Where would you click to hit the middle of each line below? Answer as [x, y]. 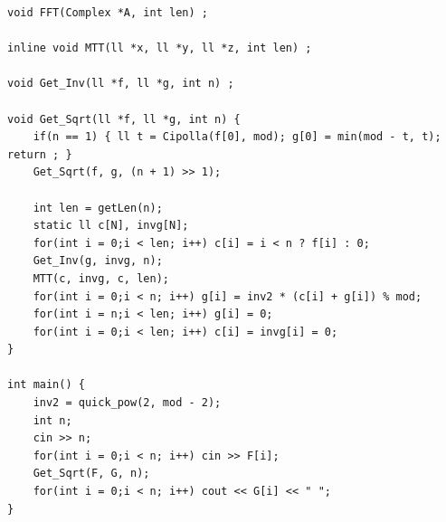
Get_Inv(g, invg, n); [98, 261]
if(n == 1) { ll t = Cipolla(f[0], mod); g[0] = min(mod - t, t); [237, 137]
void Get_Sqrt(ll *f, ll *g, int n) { [124, 119]
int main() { [46, 385]
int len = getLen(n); [98, 208]
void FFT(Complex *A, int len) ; [108, 13]
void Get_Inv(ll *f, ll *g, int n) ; [121, 84]
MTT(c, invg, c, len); [101, 278]
